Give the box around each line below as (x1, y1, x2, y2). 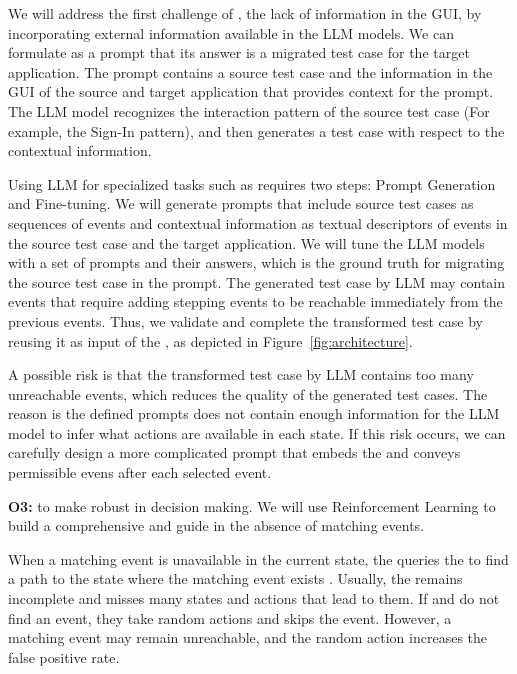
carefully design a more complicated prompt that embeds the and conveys (8, 442, 461, 463)
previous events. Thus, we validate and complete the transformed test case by (8, 310, 483, 331)
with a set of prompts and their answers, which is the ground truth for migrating (8, 252, 505, 273)
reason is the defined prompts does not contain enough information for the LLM (8, 403, 500, 424)
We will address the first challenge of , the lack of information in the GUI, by (8, 3, 482, 23)
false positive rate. (8, 646, 120, 667)
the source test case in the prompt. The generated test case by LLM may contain (8, 271, 506, 292)
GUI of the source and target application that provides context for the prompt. (8, 81, 494, 102)
